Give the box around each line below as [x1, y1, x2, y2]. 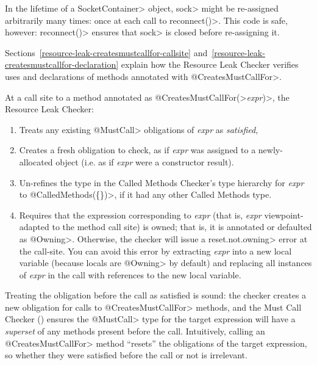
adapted [19, 220, 49, 233]
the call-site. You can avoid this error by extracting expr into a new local [19, 244, 292, 257]
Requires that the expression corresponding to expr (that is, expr [19, 208, 262, 221]
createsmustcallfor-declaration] [5, 58, 119, 71]
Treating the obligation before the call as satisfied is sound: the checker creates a [5, 289, 307, 302]
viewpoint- [264, 208, 304, 221]
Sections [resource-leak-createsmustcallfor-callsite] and [5, 46, 208, 59]
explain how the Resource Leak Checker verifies [121, 58, 299, 71]
